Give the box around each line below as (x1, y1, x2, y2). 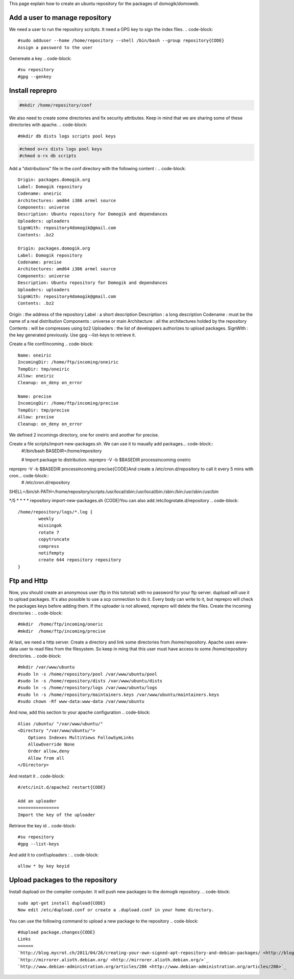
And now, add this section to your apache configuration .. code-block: (9, 709, 150, 716)
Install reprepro (9, 86, 57, 95)
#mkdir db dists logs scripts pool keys (18, 133, 116, 139)
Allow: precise (18, 414, 54, 420)
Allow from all (27, 755, 65, 761)
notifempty (38, 550, 65, 556)
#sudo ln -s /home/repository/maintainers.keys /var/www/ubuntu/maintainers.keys (18, 692, 220, 697)
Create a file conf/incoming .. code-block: (9, 341, 94, 347)
